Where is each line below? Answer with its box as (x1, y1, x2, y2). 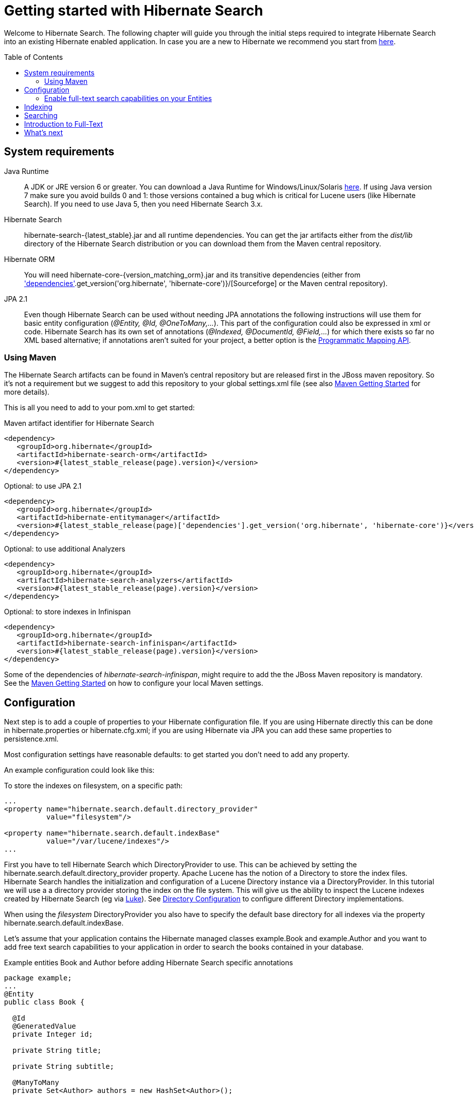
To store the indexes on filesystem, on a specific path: (4, 781, 183, 790)
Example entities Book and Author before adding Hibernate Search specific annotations (4, 958, 293, 967)
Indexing (24, 102, 53, 111)
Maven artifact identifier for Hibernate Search (4, 419, 154, 428)
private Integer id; (12, 1030, 93, 1039)
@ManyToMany (12, 1078, 59, 1087)
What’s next (24, 128, 63, 137)
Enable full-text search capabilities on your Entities (44, 94, 212, 103)
